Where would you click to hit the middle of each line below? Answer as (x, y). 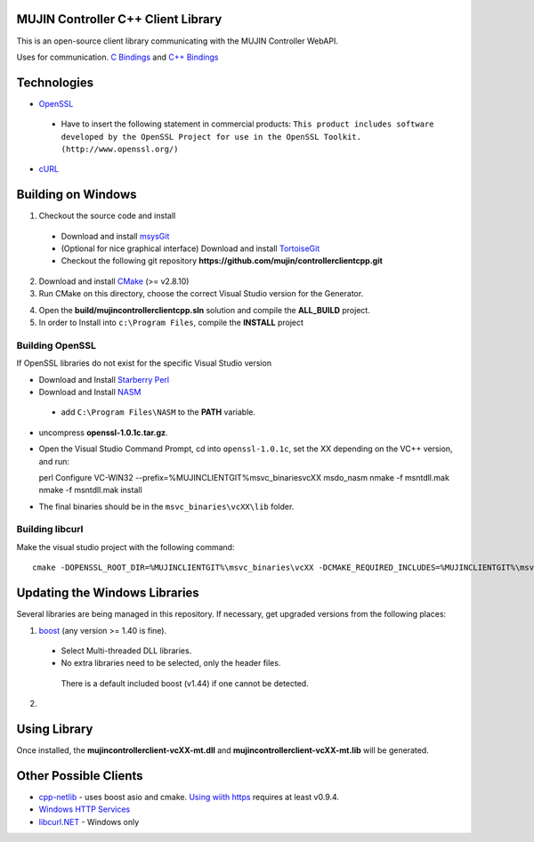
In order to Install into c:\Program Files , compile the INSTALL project (171, 323)
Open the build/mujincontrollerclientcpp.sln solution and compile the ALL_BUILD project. (205, 310)
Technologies (55, 82)
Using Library (55, 729)
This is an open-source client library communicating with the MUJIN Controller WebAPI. (177, 41)
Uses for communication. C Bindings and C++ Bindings (117, 57)
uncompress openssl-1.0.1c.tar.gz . (103, 433)
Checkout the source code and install (107, 216)
